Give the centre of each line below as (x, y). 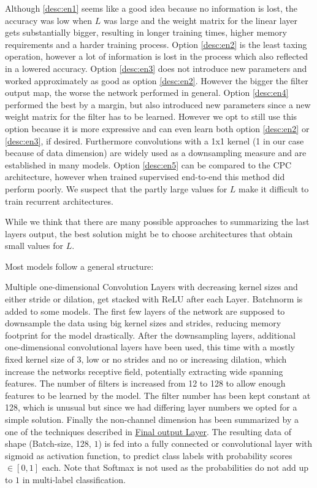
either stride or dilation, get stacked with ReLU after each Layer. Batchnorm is (154, 299)
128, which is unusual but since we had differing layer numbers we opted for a (151, 407)
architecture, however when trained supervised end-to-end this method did (145, 177)
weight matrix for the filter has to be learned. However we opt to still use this (151, 116)
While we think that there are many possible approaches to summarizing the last (157, 222)
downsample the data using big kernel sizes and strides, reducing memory (143, 323)
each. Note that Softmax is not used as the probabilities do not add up (175, 467)
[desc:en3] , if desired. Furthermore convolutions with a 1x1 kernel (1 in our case (155, 140)
